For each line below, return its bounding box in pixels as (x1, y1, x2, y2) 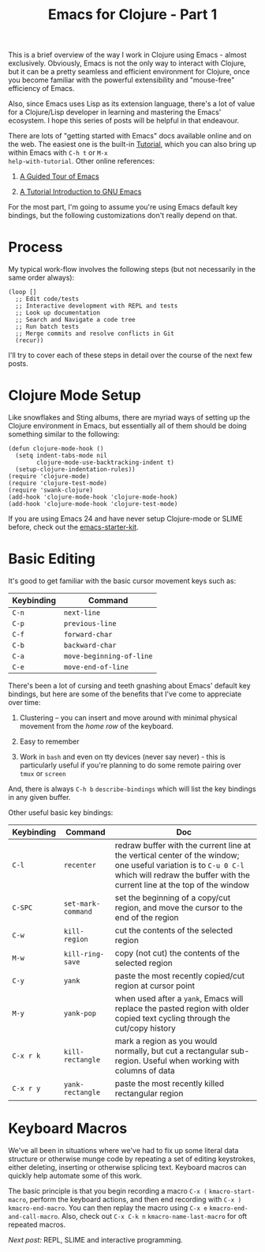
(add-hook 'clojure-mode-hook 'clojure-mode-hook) (8, 493, 178, 501)
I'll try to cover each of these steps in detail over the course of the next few (8, 350, 252, 360)
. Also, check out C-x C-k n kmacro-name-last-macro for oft (58, 1211, 248, 1220)
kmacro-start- (208, 1187, 256, 1195)
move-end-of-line (63, 662, 129, 671)
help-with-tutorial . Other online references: (8, 156, 155, 166)
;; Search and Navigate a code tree (15, 316, 136, 324)
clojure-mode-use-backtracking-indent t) (36, 458, 175, 467)
